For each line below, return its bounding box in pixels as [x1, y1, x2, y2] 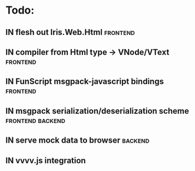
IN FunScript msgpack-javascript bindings [5, 76, 164, 86]
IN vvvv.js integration [5, 155, 86, 166]
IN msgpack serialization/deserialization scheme [5, 106, 189, 116]
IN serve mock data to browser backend [5, 135, 150, 146]
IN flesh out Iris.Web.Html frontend [5, 27, 135, 37]
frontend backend [5, 115, 65, 125]
